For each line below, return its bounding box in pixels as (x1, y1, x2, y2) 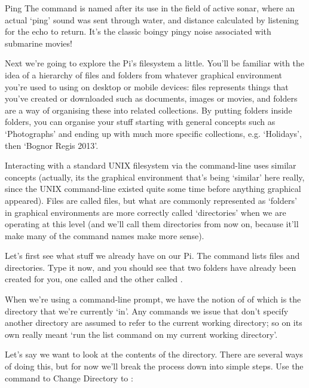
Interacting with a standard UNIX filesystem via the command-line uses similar (5, 159, 296, 172)
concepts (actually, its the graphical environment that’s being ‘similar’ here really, (5, 170, 305, 183)
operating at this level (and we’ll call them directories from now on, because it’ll (5, 218, 299, 230)
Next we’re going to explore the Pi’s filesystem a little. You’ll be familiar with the (5, 57, 305, 69)
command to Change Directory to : (5, 371, 133, 384)
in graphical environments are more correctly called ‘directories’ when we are (5, 206, 286, 218)
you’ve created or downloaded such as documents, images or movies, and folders (5, 92, 298, 105)
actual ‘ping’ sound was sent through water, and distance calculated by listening (5, 13, 299, 26)
